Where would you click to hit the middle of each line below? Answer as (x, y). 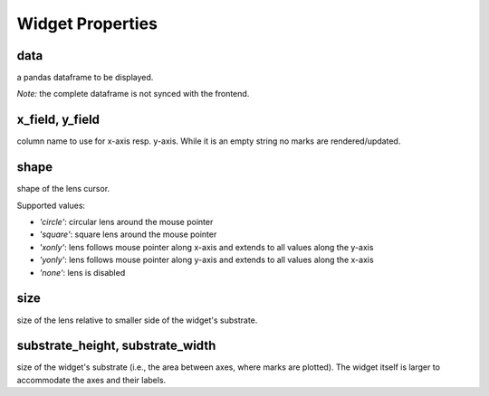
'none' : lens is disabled (82, 272)
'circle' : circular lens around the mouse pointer (126, 222)
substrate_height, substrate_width (116, 346)
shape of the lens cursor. (63, 189)
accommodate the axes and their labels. (91, 380)
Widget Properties (87, 24)
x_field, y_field (58, 120)
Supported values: (51, 205)
